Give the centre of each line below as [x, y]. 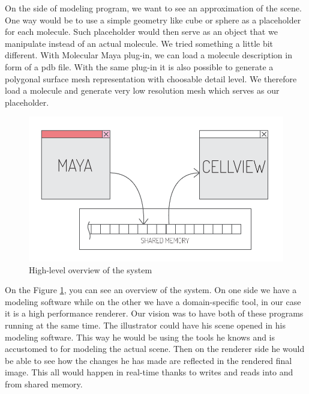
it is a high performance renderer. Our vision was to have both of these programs [154, 313]
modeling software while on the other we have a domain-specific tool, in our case [153, 301]
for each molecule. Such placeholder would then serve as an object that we [141, 32]
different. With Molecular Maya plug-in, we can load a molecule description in [148, 55]
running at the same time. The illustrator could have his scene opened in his [145, 325]
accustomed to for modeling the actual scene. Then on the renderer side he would [155, 349]
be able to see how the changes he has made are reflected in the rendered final [148, 360]
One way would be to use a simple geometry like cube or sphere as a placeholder [153, 20]
